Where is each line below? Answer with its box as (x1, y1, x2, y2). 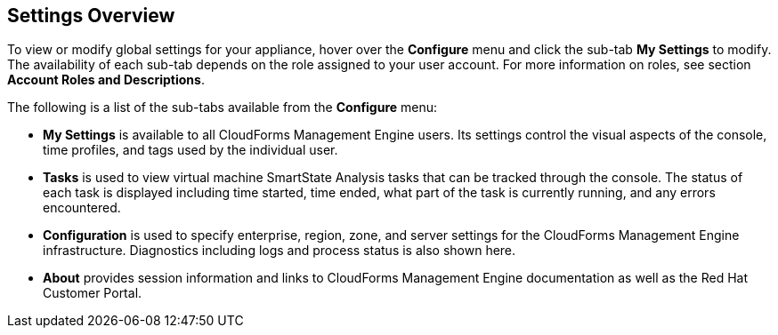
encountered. (43, 200, 121, 216)
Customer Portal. (43, 285, 142, 301)
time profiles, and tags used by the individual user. (43, 142, 338, 158)
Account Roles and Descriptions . (7, 72, 205, 88)
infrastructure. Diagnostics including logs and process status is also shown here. (43, 243, 516, 259)
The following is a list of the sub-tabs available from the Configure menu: (7, 100, 438, 116)
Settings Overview (7, 4, 175, 27)
